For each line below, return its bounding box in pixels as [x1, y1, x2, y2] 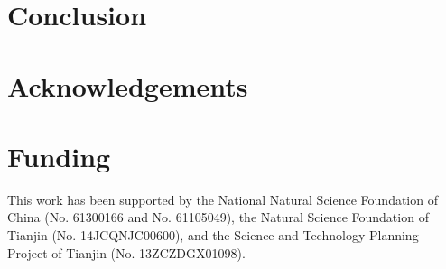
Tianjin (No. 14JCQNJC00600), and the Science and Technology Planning [7, 226, 419, 245]
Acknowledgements [7, 67, 248, 104]
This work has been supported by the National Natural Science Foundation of [7, 190, 438, 209]
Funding [7, 137, 111, 174]
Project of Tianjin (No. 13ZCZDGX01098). [7, 243, 246, 262]
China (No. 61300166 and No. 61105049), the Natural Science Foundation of [7, 208, 429, 227]
